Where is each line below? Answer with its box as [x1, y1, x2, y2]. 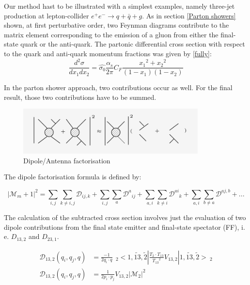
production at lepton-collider [4, 10, 89, 20]
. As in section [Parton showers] [142, 10, 236, 20]
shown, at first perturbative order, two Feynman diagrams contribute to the [4, 20, 229, 30]
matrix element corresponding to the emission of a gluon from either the [4, 29, 219, 39]
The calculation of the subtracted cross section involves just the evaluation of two [4, 212, 246, 222]
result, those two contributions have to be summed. [4, 92, 156, 102]
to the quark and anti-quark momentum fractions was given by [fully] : [4, 48, 212, 58]
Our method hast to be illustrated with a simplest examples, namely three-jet [4, 1, 235, 11]
